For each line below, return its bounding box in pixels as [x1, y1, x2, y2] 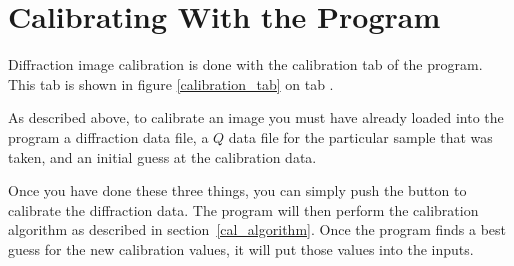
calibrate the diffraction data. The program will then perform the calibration [8, 199, 479, 220]
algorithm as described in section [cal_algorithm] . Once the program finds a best [8, 219, 506, 240]
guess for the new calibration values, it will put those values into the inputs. [8, 238, 474, 259]
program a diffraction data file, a [8, 126, 209, 147]
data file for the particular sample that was [228, 126, 493, 147]
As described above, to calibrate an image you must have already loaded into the [8, 107, 504, 128]
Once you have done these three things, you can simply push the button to [8, 180, 467, 201]
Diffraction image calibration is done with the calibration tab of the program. [8, 54, 483, 75]
